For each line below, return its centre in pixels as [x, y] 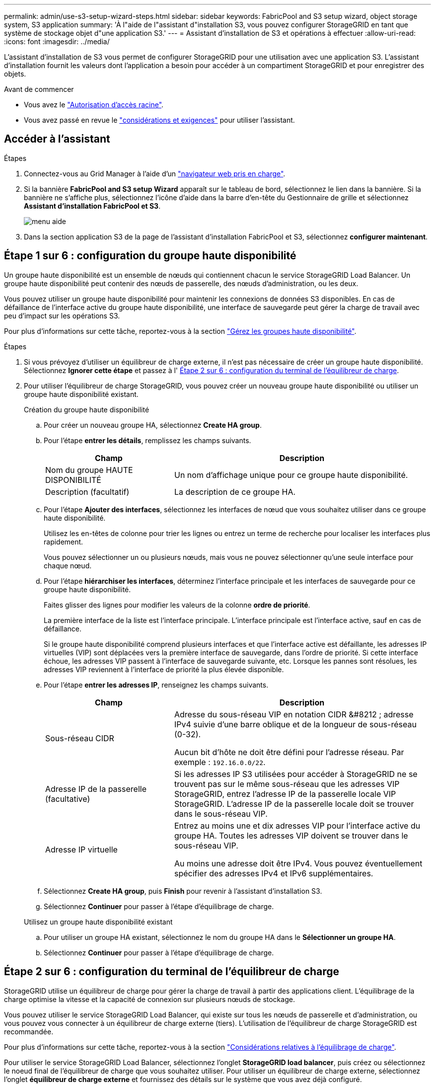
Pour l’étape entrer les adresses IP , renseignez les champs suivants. [156, 685]
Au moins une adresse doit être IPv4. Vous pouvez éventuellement [298, 863]
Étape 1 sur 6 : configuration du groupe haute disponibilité [150, 256]
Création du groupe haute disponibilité [87, 409]
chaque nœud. [68, 565]
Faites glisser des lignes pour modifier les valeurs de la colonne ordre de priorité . [177, 605]
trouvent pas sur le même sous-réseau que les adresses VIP [287, 784]
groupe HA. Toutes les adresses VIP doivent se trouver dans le [291, 835]
